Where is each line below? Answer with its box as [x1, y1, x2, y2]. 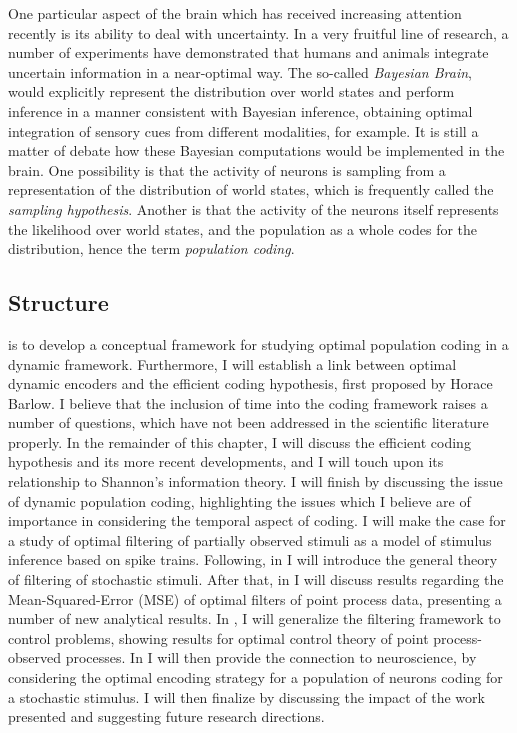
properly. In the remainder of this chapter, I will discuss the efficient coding [8, 431, 471, 452]
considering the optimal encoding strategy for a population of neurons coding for [8, 667, 503, 688]
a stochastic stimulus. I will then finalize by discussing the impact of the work [8, 686, 485, 707]
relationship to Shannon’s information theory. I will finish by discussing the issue [8, 471, 503, 492]
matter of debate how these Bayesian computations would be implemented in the [8, 140, 505, 161]
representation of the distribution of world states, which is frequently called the [8, 179, 494, 200]
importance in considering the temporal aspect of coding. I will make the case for [8, 510, 506, 531]
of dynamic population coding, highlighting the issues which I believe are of [8, 490, 471, 511]
